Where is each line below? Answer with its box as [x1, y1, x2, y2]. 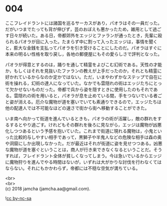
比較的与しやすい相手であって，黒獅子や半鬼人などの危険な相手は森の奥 [13, 134, 162, 140]
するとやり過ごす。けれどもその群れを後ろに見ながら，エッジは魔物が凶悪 [9, 122, 162, 128]
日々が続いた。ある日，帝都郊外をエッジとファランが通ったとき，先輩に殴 [9, 32, 163, 38]
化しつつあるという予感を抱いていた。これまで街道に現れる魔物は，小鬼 [5, 128, 154, 134]
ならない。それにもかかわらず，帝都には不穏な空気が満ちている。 [5, 165, 141, 171]
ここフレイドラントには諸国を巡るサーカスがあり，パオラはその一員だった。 [5, 20, 163, 26]
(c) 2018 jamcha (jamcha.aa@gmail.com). [5, 186, 91, 192]
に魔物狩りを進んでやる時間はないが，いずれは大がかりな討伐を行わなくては [5, 159, 162, 165]
